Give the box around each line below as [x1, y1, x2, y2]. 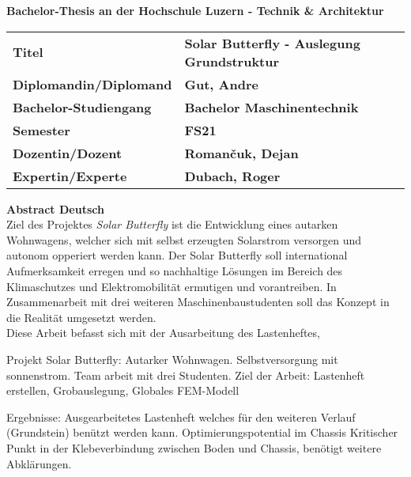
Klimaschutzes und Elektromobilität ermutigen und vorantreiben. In [6, 278, 337, 294]
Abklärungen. [6, 455, 72, 471]
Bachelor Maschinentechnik [184, 97, 359, 116]
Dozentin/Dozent [13, 143, 123, 162]
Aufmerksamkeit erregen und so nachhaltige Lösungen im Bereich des [6, 262, 343, 278]
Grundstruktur [184, 51, 280, 70]
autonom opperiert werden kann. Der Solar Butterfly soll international [6, 247, 348, 263]
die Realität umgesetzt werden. [6, 309, 156, 325]
